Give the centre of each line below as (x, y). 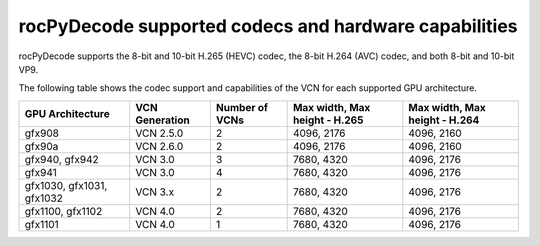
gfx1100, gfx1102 (63, 211)
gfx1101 (41, 224)
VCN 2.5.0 (159, 133)
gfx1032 (44, 198)
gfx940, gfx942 (61, 159)
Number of (242, 107)
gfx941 (40, 172)
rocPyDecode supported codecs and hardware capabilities (268, 26)
